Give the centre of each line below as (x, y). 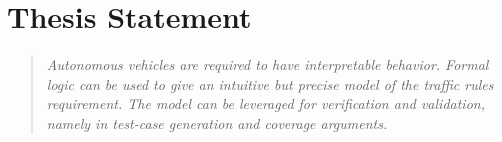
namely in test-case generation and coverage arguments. (217, 122)
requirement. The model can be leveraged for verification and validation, (265, 103)
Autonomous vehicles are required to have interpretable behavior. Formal (267, 64)
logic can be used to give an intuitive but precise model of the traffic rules (270, 83)
